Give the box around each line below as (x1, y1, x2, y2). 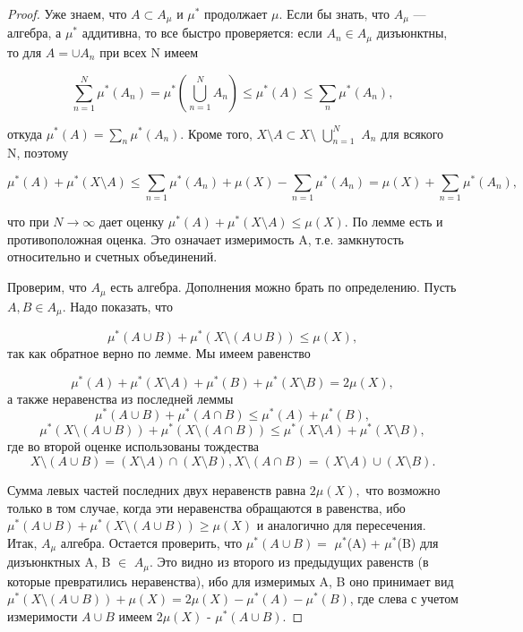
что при (7, 212, 49, 231)
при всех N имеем (99, 42, 199, 61)
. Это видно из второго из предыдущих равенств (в (150, 552, 429, 571)
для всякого (381, 124, 444, 142)
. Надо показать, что (62, 296, 174, 315)
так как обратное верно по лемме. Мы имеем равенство (7, 344, 311, 363)
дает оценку (99, 212, 165, 231)
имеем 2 (118, 606, 163, 625)
